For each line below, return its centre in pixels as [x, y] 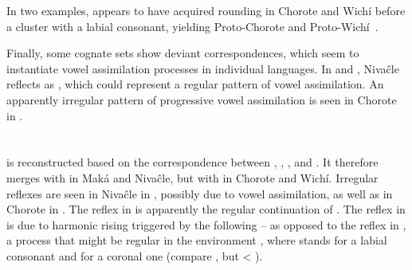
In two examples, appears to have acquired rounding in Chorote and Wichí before [206, 10]
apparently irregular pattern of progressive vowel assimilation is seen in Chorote [202, 99]
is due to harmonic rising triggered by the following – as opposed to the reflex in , [206, 224]
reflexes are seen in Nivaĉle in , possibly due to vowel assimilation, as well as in [200, 193]
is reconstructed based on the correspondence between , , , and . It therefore [192, 162]
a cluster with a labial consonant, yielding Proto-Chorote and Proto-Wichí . [192, 26]
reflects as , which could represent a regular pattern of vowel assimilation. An [195, 84]
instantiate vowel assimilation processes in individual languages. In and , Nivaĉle [203, 68]
